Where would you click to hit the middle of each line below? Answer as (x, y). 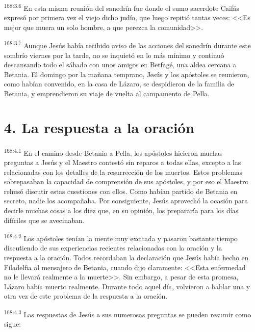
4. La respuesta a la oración (99, 127)
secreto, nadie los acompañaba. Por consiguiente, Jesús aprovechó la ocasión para (126, 201)
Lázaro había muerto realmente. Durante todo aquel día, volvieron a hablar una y (127, 286)
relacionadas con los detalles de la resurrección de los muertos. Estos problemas (123, 172)
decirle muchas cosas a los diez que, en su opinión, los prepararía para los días (121, 210)
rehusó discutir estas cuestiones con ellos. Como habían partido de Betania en (121, 191)
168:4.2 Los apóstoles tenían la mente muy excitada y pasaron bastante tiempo (121, 237)
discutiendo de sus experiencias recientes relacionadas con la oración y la (113, 248)
